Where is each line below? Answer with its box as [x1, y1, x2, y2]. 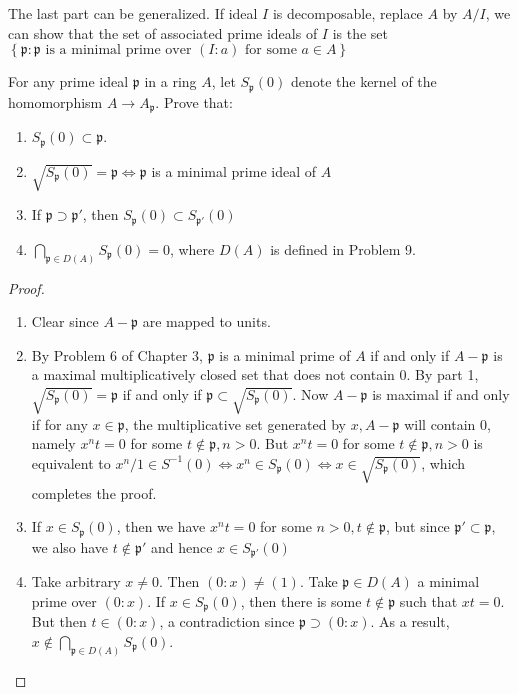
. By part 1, [406, 364, 479, 385]
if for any [31, 413, 88, 434]
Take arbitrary [31, 571, 121, 592]
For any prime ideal [8, 71, 129, 92]
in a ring [144, 71, 197, 92]
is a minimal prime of [219, 344, 351, 365]
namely [31, 433, 76, 454]
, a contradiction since [159, 611, 295, 632]
